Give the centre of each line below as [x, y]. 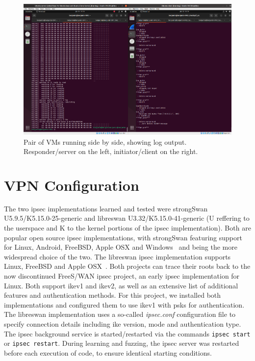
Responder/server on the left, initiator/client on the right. [111, 151]
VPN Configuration [72, 185]
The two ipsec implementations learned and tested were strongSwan [106, 208]
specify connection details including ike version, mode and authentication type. [123, 323]
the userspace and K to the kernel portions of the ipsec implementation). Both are [127, 228]
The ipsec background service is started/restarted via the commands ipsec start [127, 333]
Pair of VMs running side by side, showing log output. [105, 142]
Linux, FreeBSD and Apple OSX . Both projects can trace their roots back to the [127, 266]
